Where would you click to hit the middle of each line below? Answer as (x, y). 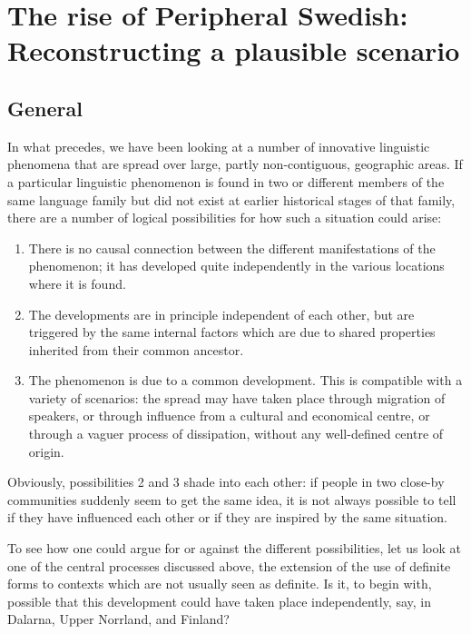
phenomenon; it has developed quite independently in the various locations (236, 266)
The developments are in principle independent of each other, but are (221, 314)
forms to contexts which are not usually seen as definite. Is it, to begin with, (220, 584)
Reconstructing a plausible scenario (234, 50)
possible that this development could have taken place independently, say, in (219, 601)
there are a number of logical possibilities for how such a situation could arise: (225, 218)
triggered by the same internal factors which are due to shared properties (232, 332)
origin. (46, 451)
